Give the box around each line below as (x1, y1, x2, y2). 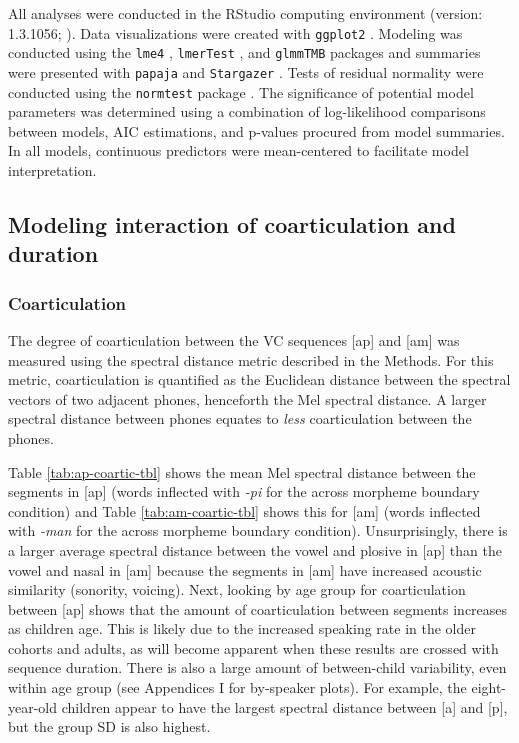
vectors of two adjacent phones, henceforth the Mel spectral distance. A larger (8, 388, 487, 409)
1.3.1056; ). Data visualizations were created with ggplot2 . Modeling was (8, 22, 463, 43)
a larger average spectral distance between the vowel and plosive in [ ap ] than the (8, 539, 502, 560)
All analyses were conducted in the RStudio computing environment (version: (8, 3, 483, 23)
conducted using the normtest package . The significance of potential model (8, 81, 474, 102)
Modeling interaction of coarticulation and (8, 208, 456, 239)
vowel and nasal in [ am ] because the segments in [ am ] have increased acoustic (8, 559, 482, 580)
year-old (8, 696, 58, 717)
